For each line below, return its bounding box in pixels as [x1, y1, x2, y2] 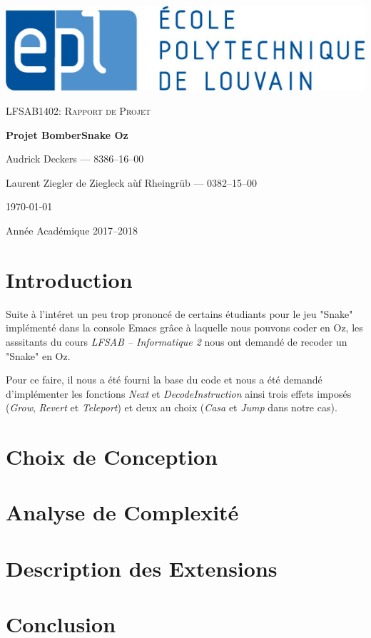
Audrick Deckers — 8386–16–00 [6, 151, 144, 166]
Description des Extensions [6, 553, 278, 582]
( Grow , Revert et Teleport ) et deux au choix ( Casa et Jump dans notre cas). [6, 400, 337, 415]
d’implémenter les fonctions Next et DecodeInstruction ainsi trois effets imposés [6, 386, 352, 401]
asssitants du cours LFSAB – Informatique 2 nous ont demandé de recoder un [6, 334, 347, 349]
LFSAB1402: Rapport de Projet [6, 103, 151, 118]
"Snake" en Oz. [6, 348, 71, 363]
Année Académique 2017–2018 [6, 223, 138, 238]
